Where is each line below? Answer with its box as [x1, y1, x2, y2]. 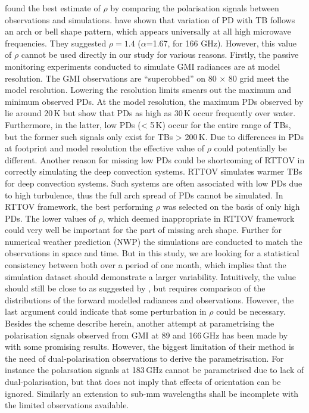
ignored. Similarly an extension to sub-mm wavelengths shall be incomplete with [5, 387, 299, 399]
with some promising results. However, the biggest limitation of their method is [5, 340, 295, 353]
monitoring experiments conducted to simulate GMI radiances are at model [5, 60, 280, 72]
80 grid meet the [228, 72, 289, 84]
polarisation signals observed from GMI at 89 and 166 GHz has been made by [5, 328, 288, 341]
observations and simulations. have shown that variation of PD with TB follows [5, 13, 295, 26]
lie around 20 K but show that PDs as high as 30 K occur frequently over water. [5, 107, 296, 119]
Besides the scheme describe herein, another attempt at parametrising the [5, 317, 274, 330]
